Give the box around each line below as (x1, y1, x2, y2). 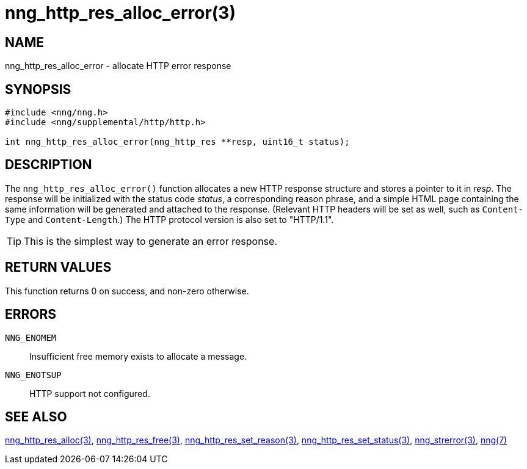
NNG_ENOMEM (5, 332, 57, 343)
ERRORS (5, 307, 57, 322)
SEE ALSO (5, 409, 67, 424)
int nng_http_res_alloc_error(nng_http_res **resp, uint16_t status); (5, 137, 350, 147)
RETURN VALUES (5, 260, 112, 275)
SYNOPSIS (5, 81, 71, 97)
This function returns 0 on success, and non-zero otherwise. (5, 285, 249, 296)
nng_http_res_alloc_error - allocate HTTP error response (5, 60, 231, 71)
